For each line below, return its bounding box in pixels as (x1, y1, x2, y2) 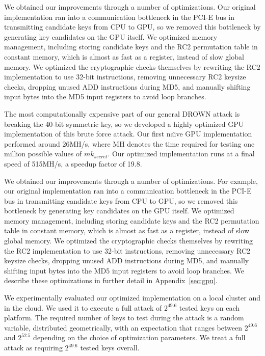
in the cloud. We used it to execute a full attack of (4, 302, 162, 313)
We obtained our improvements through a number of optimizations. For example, (4, 175, 258, 186)
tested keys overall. (80, 342, 140, 352)
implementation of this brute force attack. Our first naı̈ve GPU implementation (4, 128, 252, 139)
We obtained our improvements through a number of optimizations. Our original (4, 2, 256, 12)
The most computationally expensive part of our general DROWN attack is (4, 108, 240, 119)
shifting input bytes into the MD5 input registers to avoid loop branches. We (4, 265, 244, 276)
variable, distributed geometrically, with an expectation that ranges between (4, 322, 242, 333)
